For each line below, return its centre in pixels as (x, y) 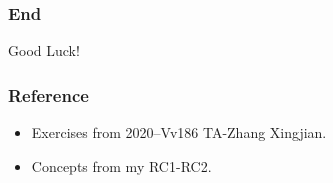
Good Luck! (44, 50)
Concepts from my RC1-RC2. (121, 165)
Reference (48, 94)
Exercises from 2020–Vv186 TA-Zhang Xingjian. (179, 132)
